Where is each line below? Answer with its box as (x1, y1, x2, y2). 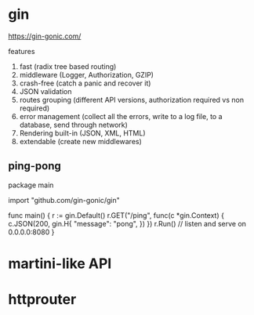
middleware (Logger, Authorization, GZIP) (19, 70, 154, 79)
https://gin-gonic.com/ (8, 31, 82, 41)
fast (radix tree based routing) (19, 61, 117, 71)
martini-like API (8, 255, 112, 272)
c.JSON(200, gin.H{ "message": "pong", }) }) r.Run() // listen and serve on (8, 219, 247, 228)
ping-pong (8, 159, 61, 173)
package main (8, 180, 54, 190)
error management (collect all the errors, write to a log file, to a (19, 111, 223, 121)
